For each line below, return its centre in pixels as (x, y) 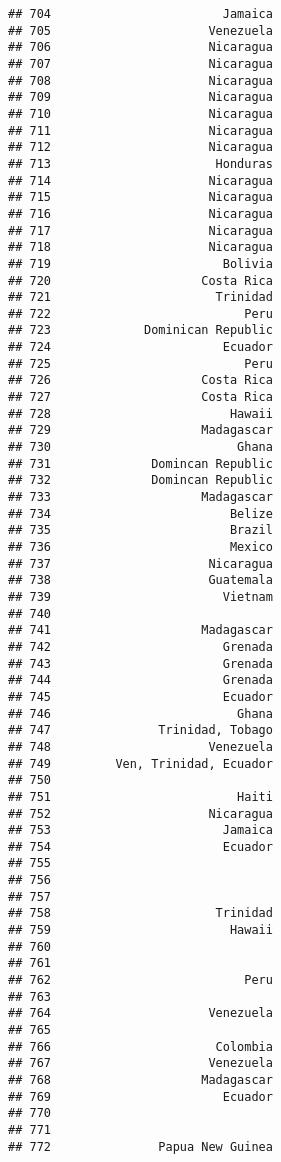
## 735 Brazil (140, 530)
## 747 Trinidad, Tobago (140, 730)
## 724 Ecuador (140, 347)
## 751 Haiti (140, 796)
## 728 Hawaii (140, 413)
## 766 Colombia (140, 1046)
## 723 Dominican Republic (140, 330)
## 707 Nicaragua (140, 63)
